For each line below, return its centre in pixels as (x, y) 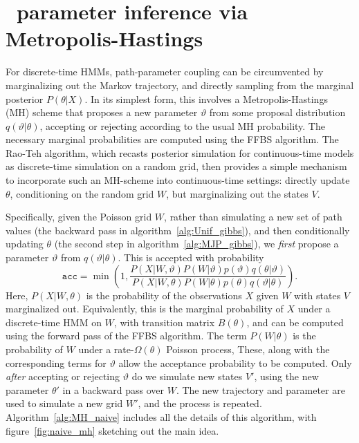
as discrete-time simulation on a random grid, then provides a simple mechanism (176, 166)
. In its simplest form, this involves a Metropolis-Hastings (206, 98)
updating (25, 244)
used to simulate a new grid (64, 403)
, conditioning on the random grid (82, 193)
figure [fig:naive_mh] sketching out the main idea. (112, 430)
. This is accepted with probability (191, 257)
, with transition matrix (164, 322)
